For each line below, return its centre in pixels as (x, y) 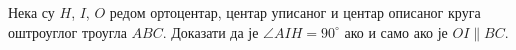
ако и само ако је (396, 31)
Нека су (31, 12)
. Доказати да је (210, 31)
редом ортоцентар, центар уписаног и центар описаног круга (295, 12)
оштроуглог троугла (67, 31)
